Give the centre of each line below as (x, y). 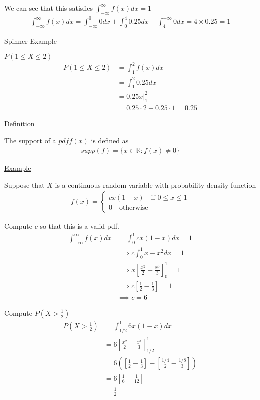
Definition (19, 123)
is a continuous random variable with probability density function (156, 184)
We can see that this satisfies (48, 8)
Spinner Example (30, 41)
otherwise (134, 208)
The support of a (30, 140)
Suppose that (24, 184)
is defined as (110, 140)
